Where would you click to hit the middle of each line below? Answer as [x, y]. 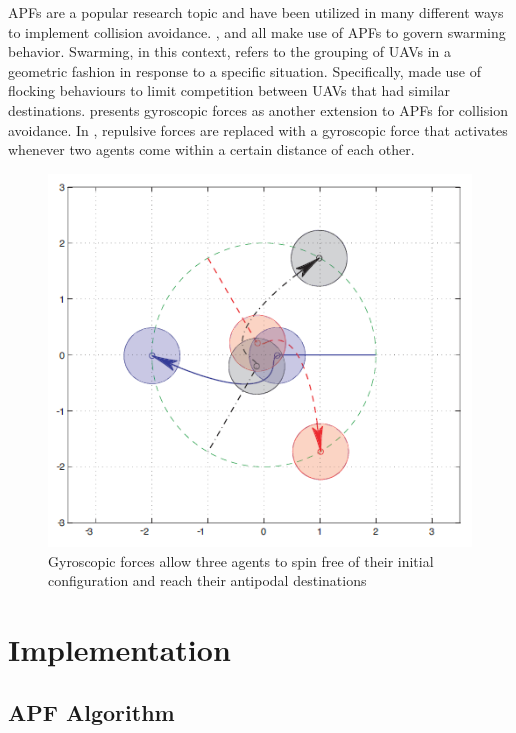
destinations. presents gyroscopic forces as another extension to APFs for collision [258, 109]
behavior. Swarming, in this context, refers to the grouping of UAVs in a [230, 51]
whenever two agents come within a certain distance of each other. [211, 149]
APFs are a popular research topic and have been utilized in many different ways [256, 12]
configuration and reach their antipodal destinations [207, 580]
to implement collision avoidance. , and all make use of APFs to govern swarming [257, 31]
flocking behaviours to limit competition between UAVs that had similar [229, 90]
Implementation [119, 648]
